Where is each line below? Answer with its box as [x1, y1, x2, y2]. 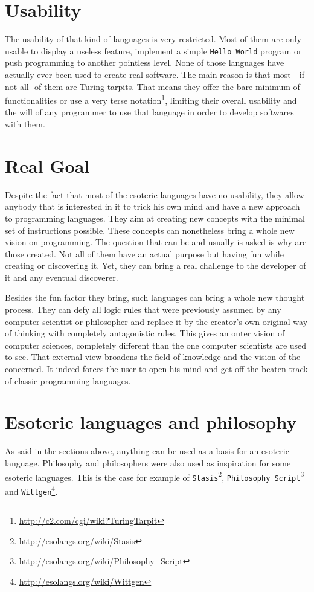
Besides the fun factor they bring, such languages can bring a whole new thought [5, 291, 305, 304]
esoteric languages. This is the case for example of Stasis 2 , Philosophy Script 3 [5, 469, 304, 483]
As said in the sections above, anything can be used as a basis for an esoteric [5, 445, 289, 457]
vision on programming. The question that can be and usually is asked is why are [5, 236, 307, 248]
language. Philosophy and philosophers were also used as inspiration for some [5, 456, 291, 469]
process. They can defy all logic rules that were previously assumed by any [5, 303, 281, 316]
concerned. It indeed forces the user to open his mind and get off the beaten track [5, 362, 308, 375]
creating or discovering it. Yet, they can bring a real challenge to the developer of [5, 259, 306, 272]
